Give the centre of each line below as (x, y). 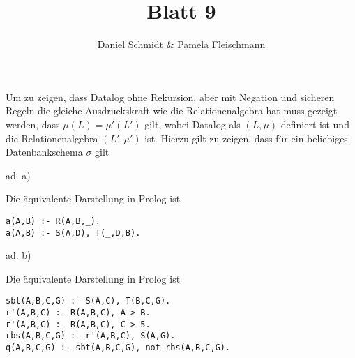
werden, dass (33, 124)
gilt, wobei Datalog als (192, 124)
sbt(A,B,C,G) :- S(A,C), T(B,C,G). (88, 301)
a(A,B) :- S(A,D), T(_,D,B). (73, 233)
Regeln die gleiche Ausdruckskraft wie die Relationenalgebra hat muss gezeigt (172, 111)
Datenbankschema (44, 152)
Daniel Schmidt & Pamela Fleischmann (181, 44)
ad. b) (18, 255)
